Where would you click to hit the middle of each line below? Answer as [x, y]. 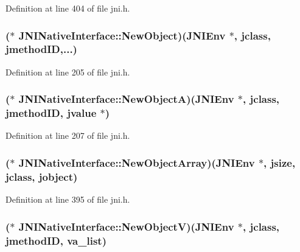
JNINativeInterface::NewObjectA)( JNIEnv [126, 99]
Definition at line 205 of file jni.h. [68, 72]
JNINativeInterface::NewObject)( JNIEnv [122, 35]
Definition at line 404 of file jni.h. [68, 8]
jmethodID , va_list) [56, 240]
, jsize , [280, 162]
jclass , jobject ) [42, 176]
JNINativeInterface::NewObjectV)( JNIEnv [126, 226]
